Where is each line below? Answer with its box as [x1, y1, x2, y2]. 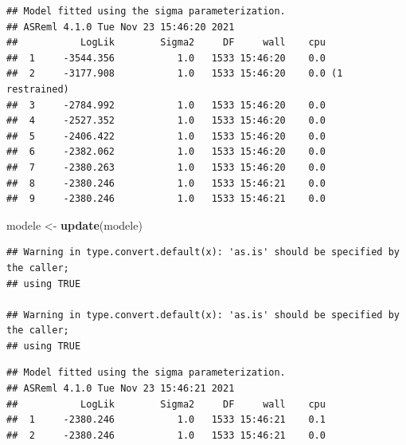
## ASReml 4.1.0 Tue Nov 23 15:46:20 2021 [6, 21, 235, 33]
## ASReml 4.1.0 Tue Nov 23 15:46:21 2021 [6, 383, 235, 395]
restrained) [6, 83, 69, 95]
